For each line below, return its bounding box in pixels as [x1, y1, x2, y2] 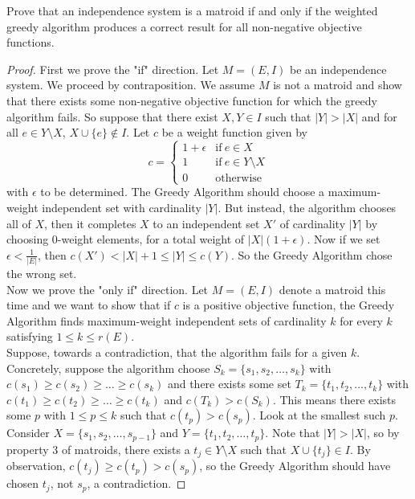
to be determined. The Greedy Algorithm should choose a [40, 183, 325, 200]
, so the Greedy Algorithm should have [199, 457, 391, 474]
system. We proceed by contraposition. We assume [6, 76, 255, 93]
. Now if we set [307, 231, 380, 247]
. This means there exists [272, 391, 397, 407]
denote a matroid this [279, 280, 386, 297]
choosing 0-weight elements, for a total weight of [6, 231, 245, 247]
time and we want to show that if [6, 297, 171, 313]
